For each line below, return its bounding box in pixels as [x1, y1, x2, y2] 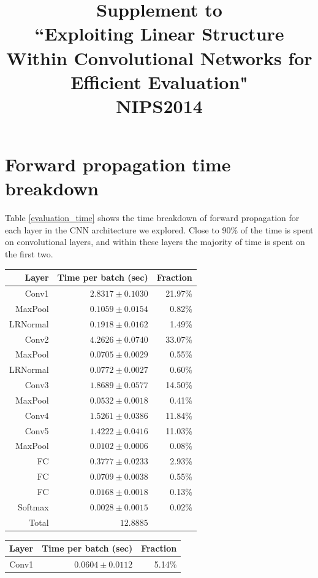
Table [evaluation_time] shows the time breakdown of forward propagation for [5, 211, 300, 224]
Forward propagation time [5, 152, 231, 177]
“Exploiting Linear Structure [34, 21, 284, 46]
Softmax [18, 500, 49, 513]
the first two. [5, 248, 53, 260]
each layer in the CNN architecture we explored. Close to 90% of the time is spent [5, 223, 314, 236]
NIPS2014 [116, 93, 203, 118]
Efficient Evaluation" [70, 69, 248, 94]
